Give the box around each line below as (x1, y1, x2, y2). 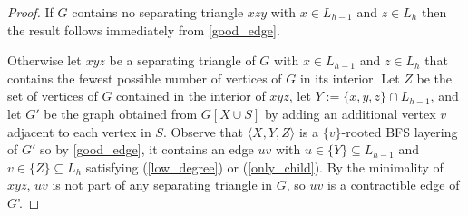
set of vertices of (7, 86, 98, 105)
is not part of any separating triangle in (52, 175, 273, 194)
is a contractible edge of (327, 175, 460, 194)
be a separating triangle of (109, 51, 256, 70)
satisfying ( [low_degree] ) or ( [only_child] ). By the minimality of (85, 157, 444, 176)
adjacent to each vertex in (7, 122, 151, 141)
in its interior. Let (299, 68, 400, 87)
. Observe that (162, 122, 243, 141)
